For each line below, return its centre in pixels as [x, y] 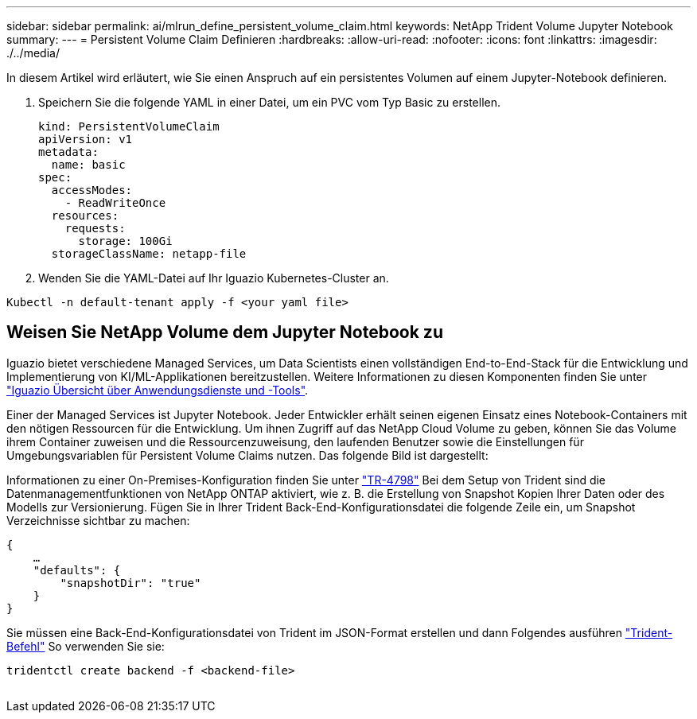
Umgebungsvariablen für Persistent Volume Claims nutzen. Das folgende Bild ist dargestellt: [247, 455]
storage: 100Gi [125, 241]
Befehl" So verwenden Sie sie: [86, 646]
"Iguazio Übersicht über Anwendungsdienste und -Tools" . [158, 390]
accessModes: [92, 190]
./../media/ [33, 53]
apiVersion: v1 [86, 139]
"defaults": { [77, 570]
